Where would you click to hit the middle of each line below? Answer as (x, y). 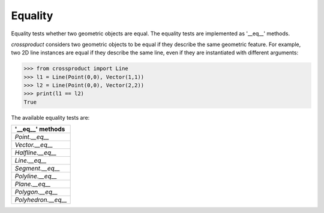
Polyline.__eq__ (36, 177)
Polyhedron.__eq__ (41, 200)
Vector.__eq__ (34, 145)
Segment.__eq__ (37, 169)
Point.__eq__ (32, 137)
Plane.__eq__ (33, 184)
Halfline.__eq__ (36, 153)
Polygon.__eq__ (36, 192)
